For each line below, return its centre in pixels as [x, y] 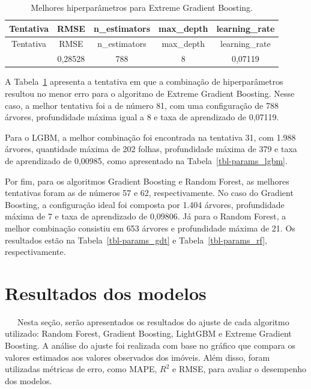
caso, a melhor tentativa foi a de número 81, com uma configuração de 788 [142, 105]
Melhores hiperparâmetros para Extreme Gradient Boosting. [142, 7]
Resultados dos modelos [106, 293]
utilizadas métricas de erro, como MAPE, [81, 369]
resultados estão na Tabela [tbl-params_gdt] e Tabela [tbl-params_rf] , [136, 240]
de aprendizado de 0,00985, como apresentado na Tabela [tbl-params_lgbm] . [146, 160]
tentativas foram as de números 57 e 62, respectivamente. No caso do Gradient [149, 193]
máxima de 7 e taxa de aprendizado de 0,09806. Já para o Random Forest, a [146, 216]
